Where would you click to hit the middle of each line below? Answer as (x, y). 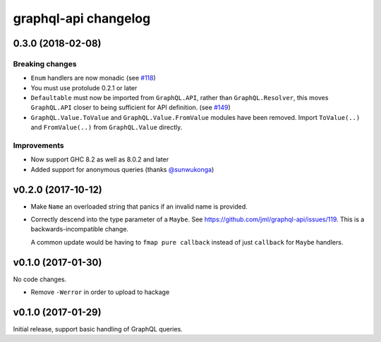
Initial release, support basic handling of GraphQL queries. (98, 329)
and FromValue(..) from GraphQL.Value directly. (107, 128)
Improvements (38, 146)
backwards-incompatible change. (80, 229)
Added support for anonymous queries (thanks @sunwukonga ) (122, 169)
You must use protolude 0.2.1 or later (84, 87)
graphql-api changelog (82, 18)
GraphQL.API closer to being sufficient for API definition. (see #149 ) (131, 108)
